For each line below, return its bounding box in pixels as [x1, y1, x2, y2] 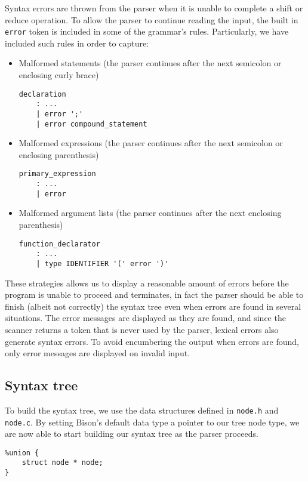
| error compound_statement [36, 119, 147, 128]
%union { [5, 448, 39, 457]
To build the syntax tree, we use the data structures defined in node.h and [5, 403, 279, 416]
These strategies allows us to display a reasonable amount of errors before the [5, 276, 289, 289]
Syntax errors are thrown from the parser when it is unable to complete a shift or [5, 2, 303, 14]
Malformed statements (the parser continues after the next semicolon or [19, 57, 282, 69]
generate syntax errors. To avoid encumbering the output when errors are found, [5, 335, 299, 347]
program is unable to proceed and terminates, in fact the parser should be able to [5, 288, 304, 301]
